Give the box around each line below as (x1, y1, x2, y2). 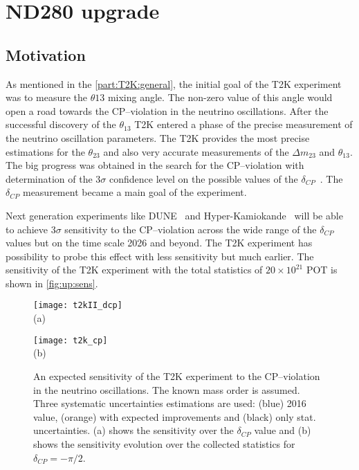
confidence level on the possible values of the (109, 171, 298, 186)
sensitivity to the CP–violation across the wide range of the (64, 222, 317, 236)
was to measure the (6, 90, 87, 105)
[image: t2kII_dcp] (33, 300, 122, 311)
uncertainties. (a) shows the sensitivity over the (33, 423, 234, 437)
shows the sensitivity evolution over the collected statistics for (33, 436, 295, 451)
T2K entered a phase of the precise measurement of (134, 117, 353, 132)
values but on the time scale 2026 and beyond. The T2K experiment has (6, 235, 313, 250)
